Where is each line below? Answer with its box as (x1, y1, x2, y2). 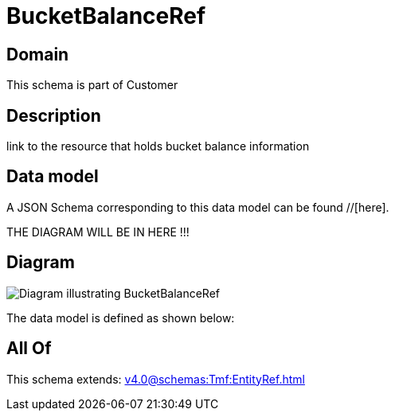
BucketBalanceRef (6, 2, 206, 29)
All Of (6, 338, 52, 359)
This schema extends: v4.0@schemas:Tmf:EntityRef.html (6, 372, 305, 386)
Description (6, 105, 101, 126)
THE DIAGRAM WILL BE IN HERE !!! (6, 224, 190, 239)
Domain (6, 44, 69, 64)
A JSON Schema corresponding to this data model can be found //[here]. (6, 200, 389, 214)
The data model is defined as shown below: (6, 310, 235, 325)
